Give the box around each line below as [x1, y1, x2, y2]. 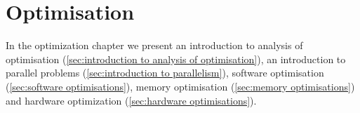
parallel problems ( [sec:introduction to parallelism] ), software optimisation [6, 65, 324, 80]
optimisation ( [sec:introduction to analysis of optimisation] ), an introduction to [6, 51, 346, 66]
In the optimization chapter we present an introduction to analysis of [6, 38, 303, 53]
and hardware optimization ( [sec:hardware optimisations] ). [6, 93, 257, 107]
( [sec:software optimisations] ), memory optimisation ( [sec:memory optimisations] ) [6, 79, 355, 93]
